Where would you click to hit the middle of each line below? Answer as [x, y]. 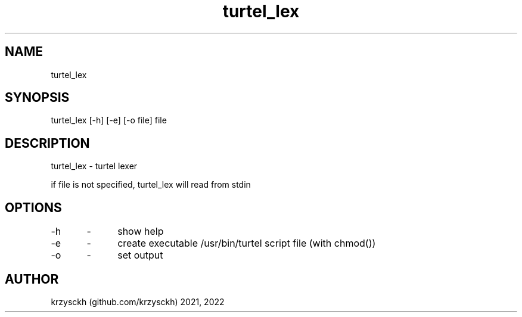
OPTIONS [33, 207]
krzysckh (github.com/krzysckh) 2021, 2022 [138, 302]
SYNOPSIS [37, 98]
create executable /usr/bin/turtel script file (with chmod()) [247, 243]
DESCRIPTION [47, 143]
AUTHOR [32, 279]
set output [140, 255]
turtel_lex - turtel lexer [94, 166]
